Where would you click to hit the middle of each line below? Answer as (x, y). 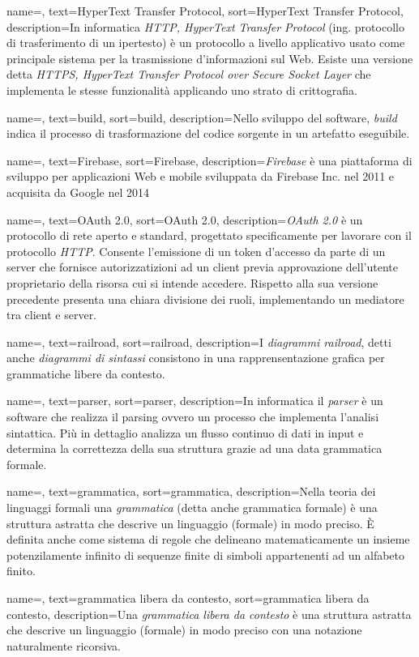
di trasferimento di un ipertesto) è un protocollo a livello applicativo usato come (206, 43)
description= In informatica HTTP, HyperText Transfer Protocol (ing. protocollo (205, 26)
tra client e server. (52, 315)
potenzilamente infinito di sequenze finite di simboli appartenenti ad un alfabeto (206, 555)
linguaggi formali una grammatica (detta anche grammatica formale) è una (192, 508)
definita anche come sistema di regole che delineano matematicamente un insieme (208, 539)
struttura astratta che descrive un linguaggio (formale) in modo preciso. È (190, 523)
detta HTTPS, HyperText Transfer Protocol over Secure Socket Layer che (189, 74)
